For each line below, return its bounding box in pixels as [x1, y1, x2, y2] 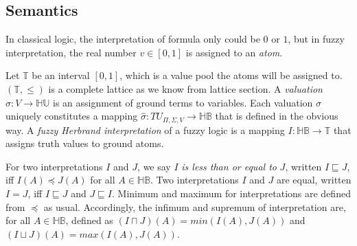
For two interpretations [5, 159, 103, 173]
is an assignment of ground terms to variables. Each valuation [53, 95, 313, 109]
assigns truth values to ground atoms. [5, 136, 164, 150]
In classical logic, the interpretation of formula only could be [5, 32, 260, 46]
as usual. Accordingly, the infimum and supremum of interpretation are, [43, 199, 346, 214]
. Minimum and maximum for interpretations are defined [112, 186, 351, 200]
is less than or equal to [181, 159, 277, 173]
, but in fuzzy [288, 32, 345, 46]
